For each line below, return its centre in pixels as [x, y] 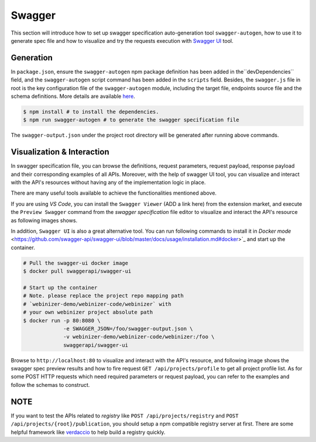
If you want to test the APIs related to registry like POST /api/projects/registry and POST [125, 416]
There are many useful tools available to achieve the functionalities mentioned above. [114, 193]
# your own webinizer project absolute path [88, 312]
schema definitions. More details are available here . [73, 96]
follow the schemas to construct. [50, 385]
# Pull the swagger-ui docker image [76, 263]
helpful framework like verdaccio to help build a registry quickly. [88, 432]
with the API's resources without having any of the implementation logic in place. [108, 182]
